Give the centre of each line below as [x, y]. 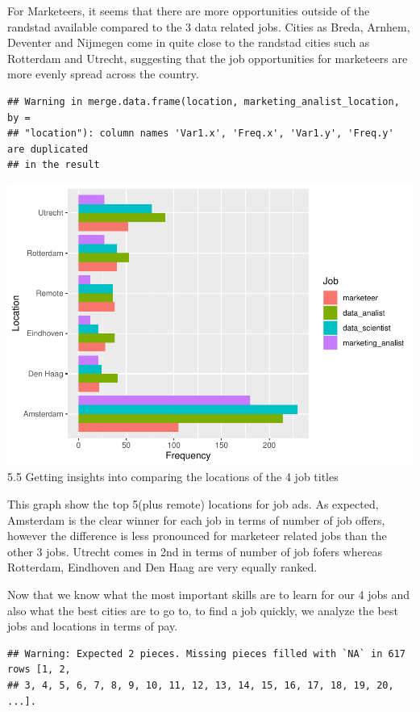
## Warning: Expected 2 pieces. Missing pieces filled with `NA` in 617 [206, 653]
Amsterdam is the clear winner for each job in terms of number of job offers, [196, 519]
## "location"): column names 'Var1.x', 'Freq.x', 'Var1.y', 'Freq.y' [201, 134]
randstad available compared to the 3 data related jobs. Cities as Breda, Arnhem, [209, 26]
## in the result [54, 165]
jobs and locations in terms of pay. [93, 626]
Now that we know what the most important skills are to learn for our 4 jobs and [209, 595]
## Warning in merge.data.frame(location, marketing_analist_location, [204, 101]
